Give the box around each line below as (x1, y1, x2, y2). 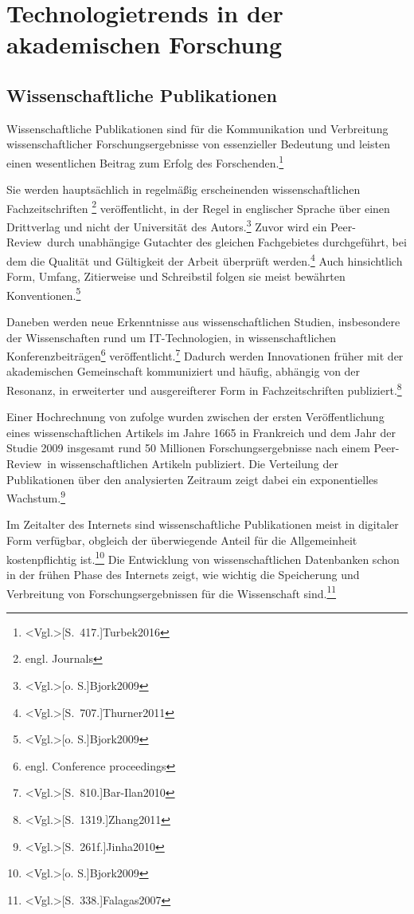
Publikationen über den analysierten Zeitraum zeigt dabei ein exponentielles (6, 471, 378, 487)
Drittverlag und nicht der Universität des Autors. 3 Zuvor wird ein (6, 216, 327, 234)
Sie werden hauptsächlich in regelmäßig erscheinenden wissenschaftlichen (6, 181, 361, 198)
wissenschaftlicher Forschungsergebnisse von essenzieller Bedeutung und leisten (6, 136, 390, 152)
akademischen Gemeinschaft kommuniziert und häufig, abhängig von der (6, 363, 361, 380)
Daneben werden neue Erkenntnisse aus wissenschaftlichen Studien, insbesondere (6, 313, 400, 329)
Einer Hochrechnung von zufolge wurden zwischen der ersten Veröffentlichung (6, 408, 385, 425)
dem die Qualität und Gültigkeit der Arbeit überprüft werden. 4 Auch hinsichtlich (6, 250, 403, 269)
